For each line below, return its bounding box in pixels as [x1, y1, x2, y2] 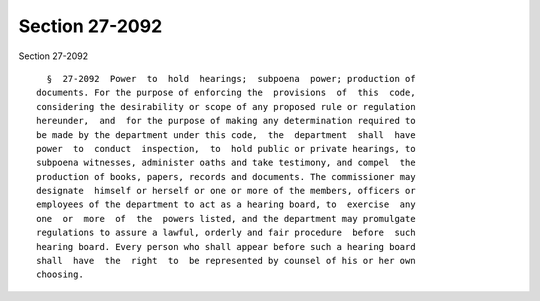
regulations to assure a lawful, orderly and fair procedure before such [36, 227, 416, 239]
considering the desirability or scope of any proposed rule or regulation [36, 101, 416, 112]
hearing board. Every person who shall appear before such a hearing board [36, 241, 416, 252]
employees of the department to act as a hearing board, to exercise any [36, 199, 416, 210]
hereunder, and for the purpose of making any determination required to [36, 115, 416, 127]
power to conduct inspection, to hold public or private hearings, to [36, 143, 416, 154]
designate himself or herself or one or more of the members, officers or [36, 185, 416, 197]
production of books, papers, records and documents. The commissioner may [36, 171, 416, 182]
